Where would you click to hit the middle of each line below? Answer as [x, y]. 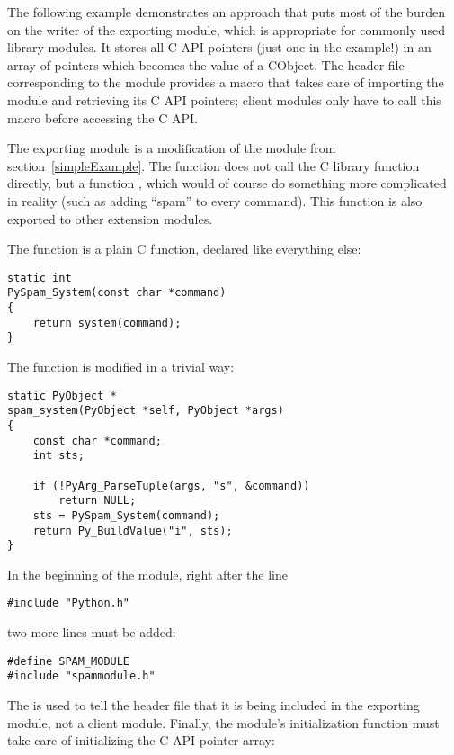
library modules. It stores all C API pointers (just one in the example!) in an [219, 47]
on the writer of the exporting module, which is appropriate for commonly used [226, 29]
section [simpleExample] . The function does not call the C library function [214, 165]
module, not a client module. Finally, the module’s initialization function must [223, 722]
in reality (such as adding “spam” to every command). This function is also [215, 200]
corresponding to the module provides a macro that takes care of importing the [226, 82]
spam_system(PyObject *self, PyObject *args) [146, 411]
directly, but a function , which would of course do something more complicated [227, 183]
